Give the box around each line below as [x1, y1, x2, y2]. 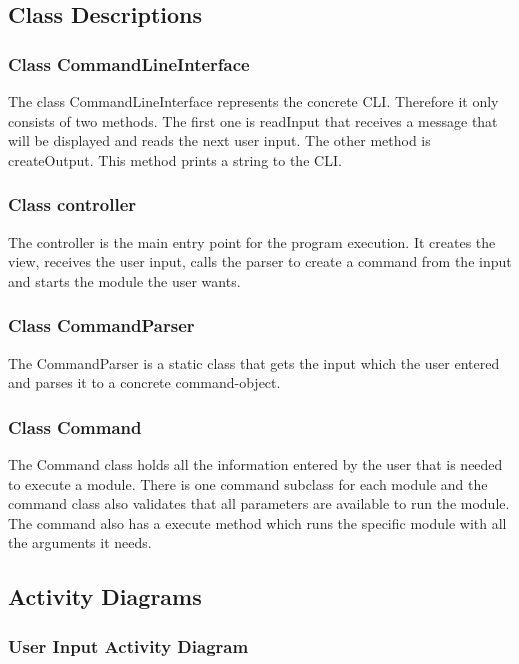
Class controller [8, 192, 137, 217]
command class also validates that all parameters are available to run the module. [8, 493, 510, 514]
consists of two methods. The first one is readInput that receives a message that [8, 110, 498, 131]
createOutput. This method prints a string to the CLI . [8, 149, 342, 170]
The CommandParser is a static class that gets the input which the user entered [8, 352, 500, 373]
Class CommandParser [8, 313, 195, 338]
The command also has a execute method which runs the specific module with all [8, 512, 507, 533]
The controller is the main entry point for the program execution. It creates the [8, 231, 496, 252]
